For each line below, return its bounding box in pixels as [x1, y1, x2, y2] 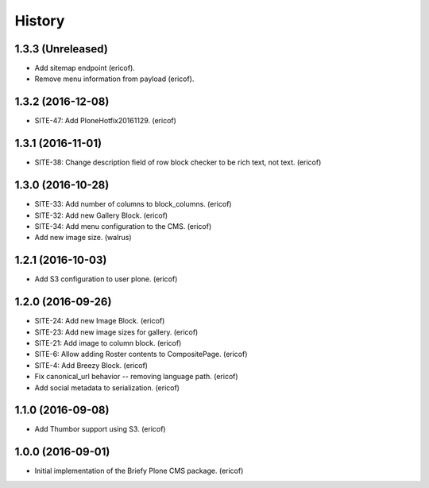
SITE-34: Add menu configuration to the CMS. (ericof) [34, 221, 212, 230]
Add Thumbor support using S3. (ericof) [34, 424, 166, 434]
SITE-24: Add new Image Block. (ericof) [34, 316, 165, 326]
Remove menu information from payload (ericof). [34, 74, 195, 83]
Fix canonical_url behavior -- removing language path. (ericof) [34, 372, 238, 381]
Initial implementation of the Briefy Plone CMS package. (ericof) [34, 466, 244, 476]
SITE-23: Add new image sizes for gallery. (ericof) [34, 327, 199, 337]
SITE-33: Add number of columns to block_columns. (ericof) [34, 199, 232, 209]
